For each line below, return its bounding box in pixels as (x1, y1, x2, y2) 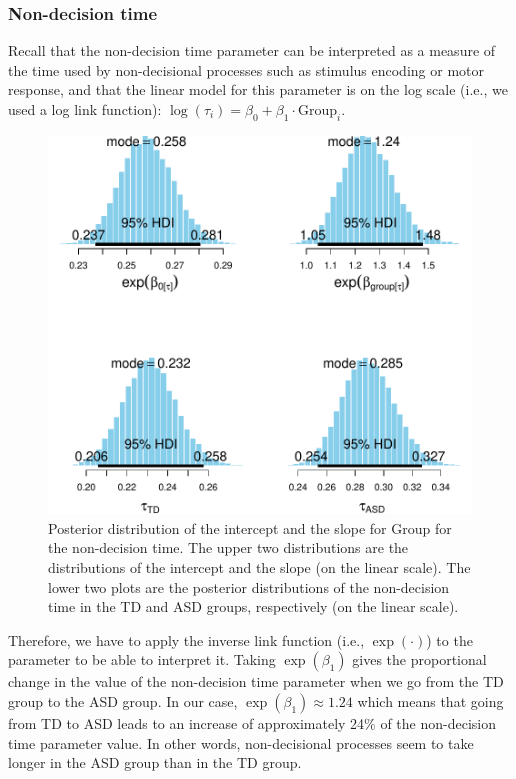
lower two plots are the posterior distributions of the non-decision (48, 576, 450, 597)
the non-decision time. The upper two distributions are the (48, 537, 409, 558)
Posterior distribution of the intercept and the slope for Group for (48, 517, 452, 538)
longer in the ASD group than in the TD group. (8, 752, 302, 773)
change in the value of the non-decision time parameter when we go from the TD (8, 671, 504, 692)
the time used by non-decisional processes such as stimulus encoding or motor (8, 59, 484, 80)
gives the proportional (352, 649, 487, 670)
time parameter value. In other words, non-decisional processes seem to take (8, 732, 474, 753)
